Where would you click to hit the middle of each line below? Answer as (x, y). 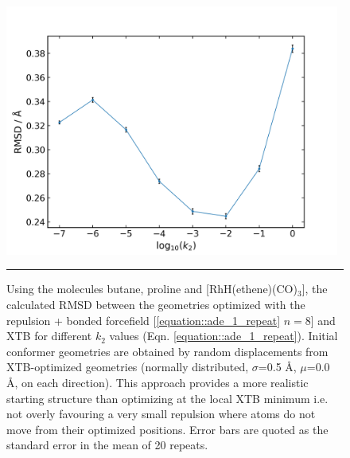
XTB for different (49, 336)
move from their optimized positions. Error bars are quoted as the (167, 429)
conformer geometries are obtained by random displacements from (167, 351)
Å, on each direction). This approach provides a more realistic (157, 382)
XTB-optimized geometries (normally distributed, (128, 367)
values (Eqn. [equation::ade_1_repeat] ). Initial (224, 336)
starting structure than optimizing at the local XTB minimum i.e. (167, 398)
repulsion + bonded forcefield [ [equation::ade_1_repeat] (144, 320)
